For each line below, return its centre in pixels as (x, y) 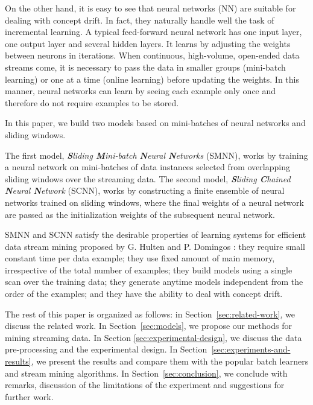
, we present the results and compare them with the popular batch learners (170, 361)
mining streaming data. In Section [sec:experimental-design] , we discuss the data (153, 337)
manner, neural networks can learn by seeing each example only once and (141, 91)
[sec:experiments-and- (251, 349)
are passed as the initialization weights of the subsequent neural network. (140, 214)
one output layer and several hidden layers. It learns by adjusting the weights (148, 43)
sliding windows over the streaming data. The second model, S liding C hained (148, 178)
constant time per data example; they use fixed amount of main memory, (140, 258)
